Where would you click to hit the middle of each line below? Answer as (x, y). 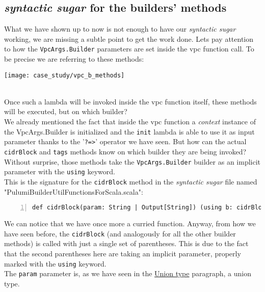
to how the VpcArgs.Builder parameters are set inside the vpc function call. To (129, 49)
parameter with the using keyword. (60, 171)
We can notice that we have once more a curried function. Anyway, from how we (130, 223)
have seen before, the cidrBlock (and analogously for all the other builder (120, 233)
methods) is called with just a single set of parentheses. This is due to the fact (126, 243)
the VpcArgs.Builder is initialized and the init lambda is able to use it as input (129, 131)
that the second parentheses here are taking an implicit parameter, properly (123, 253)
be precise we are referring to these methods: (74, 59)
